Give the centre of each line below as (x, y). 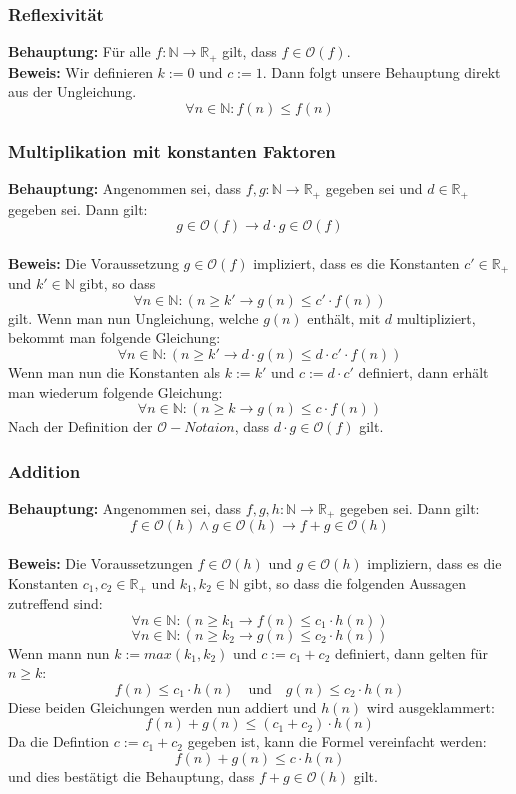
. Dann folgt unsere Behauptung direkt (381, 71)
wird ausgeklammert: (430, 706)
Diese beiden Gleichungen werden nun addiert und (162, 706)
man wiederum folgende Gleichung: (115, 391)
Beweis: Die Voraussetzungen (100, 563)
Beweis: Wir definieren (80, 71)
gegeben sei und (374, 188)
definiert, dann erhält (423, 371)
